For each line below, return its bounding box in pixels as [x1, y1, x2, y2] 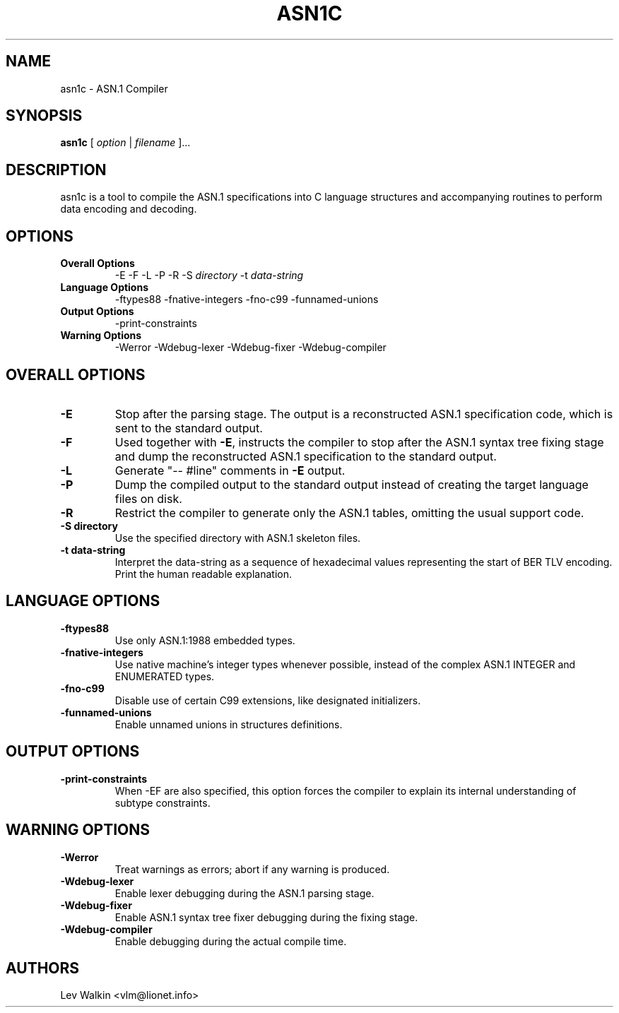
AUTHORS [6, 959, 80, 977]
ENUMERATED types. [114, 670, 215, 682]
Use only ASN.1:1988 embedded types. [114, 634, 295, 646]
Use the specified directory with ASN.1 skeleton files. [114, 531, 361, 544]
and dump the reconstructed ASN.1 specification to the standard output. [114, 449, 497, 463]
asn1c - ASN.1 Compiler [60, 82, 168, 95]
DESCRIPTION [6, 160, 107, 179]
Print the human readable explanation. [114, 567, 292, 580]
